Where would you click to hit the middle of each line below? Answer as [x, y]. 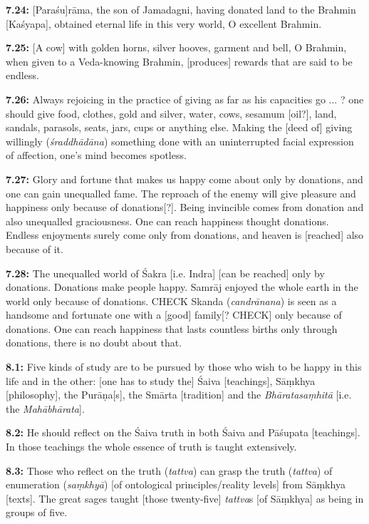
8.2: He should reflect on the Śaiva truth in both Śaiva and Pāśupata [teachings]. [183, 432]
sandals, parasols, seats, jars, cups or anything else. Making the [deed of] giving [179, 127]
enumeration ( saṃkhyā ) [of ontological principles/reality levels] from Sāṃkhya [176, 484]
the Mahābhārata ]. [45, 408]
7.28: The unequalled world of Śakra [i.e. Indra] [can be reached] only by [165, 273]
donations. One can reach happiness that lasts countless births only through [172, 328]
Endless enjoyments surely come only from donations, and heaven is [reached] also [185, 235]
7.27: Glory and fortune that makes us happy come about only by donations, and [184, 179]
